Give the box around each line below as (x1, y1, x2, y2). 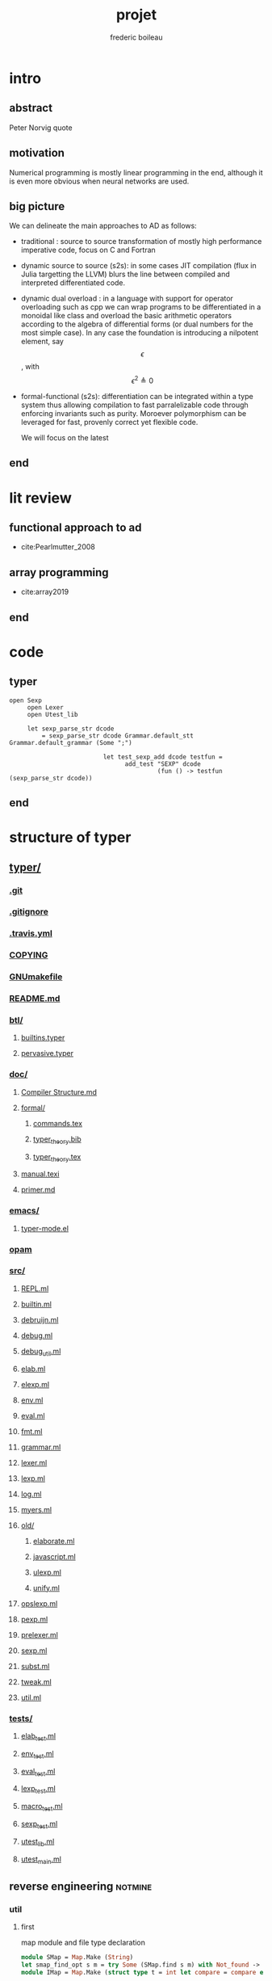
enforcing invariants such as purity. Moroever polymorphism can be (20, 409, 247, 418)
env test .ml (20, 1748, 55, 1760)
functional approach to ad (9, 521, 142, 534)
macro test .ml (20, 1802, 63, 1813)
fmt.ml (20, 1426, 43, 1436)
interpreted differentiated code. (20, 278, 126, 288)
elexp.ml (20, 1379, 50, 1389)
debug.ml (20, 1331, 53, 1340)
